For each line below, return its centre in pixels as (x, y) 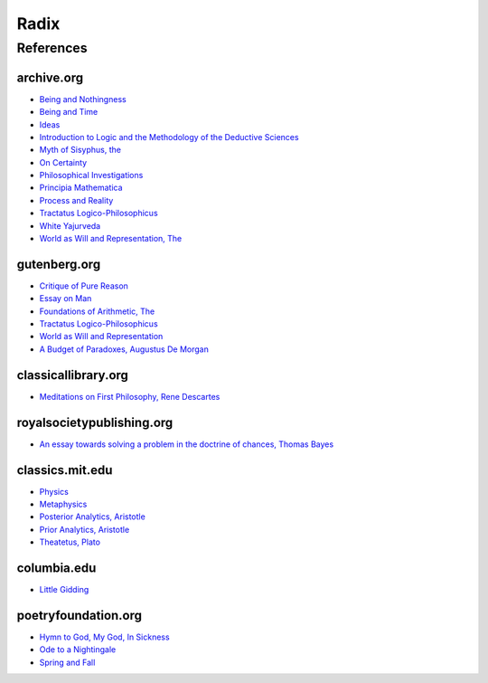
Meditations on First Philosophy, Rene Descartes (130, 396)
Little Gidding (64, 590)
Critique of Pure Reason (84, 286)
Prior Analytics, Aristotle (84, 529)
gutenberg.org (59, 264)
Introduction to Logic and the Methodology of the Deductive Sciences (169, 137)
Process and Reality (76, 200)
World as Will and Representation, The (111, 239)
